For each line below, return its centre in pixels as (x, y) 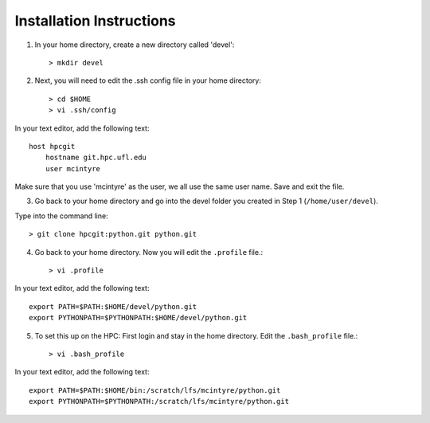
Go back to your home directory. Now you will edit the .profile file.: (149, 252)
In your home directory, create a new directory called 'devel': (135, 45)
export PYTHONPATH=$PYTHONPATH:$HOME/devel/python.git (138, 318)
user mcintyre (73, 168)
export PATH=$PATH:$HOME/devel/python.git (113, 306)
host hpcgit (52, 146)
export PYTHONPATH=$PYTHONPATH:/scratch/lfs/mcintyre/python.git (159, 401)
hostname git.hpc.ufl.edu (96, 158)
